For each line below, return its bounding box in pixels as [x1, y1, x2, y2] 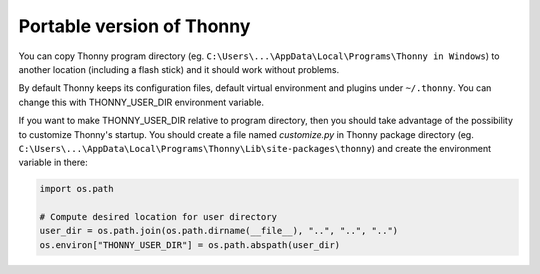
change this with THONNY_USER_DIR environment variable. [18, 96, 265, 108]
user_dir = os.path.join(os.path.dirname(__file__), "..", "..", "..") [39, 225, 399, 237]
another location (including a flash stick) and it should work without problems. [18, 63, 340, 75]
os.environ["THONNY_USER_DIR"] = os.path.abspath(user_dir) [39, 239, 341, 250]
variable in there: [18, 156, 89, 169]
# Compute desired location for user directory [39, 211, 277, 223]
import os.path [39, 183, 114, 195]
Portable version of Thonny [18, 15, 251, 37]
